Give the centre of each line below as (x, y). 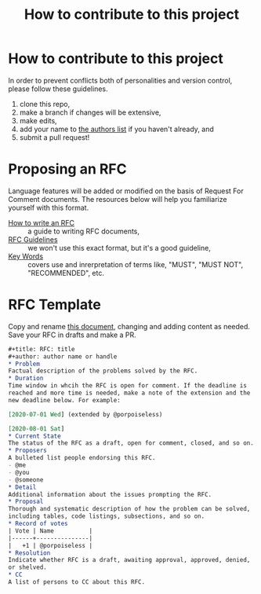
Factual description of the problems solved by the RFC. (103, 371)
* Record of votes (38, 524)
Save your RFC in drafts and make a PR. (72, 335)
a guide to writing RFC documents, (83, 231)
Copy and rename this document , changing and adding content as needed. (129, 326)
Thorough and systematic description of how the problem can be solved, (129, 509)
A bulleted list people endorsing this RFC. (82, 458)
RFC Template (55, 305)
